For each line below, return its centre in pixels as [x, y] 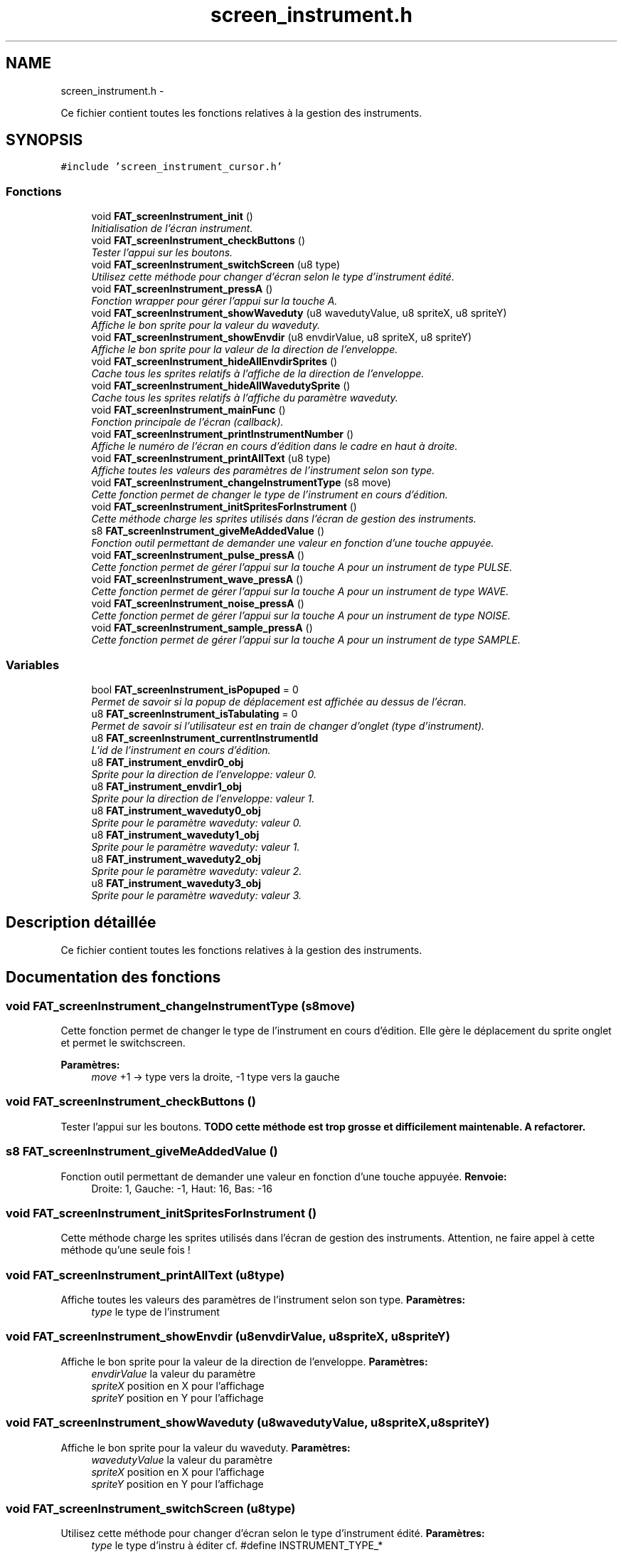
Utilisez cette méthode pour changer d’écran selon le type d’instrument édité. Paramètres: [273, 1533]
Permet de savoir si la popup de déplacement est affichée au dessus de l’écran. [279, 701]
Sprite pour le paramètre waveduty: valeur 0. [197, 822]
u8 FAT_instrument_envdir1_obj [166, 786]
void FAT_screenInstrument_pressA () [182, 289]
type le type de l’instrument [155, 1312]
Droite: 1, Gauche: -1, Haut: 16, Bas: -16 [182, 1188]
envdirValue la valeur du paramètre [174, 1373]
